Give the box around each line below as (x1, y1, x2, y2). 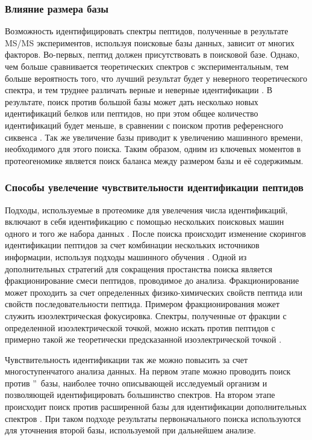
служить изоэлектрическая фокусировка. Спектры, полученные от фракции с (5, 309, 287, 322)
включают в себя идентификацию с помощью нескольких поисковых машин (5, 215, 284, 228)
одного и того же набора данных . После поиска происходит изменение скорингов (5, 227, 306, 239)
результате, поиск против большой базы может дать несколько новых (5, 95, 258, 108)
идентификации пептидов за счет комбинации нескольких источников (5, 239, 260, 251)
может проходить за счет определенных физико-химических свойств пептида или (5, 286, 303, 298)
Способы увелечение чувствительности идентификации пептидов (5, 180, 304, 195)
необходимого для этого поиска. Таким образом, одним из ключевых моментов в (5, 142, 301, 155)
